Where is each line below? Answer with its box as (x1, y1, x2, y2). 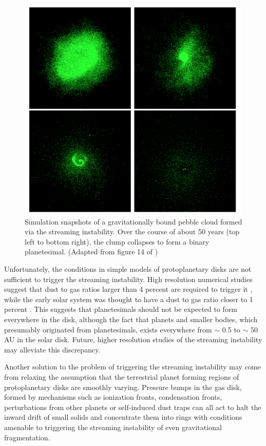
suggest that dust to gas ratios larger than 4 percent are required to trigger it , (4, 284, 253, 294)
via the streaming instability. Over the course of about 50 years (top (25, 226, 240, 237)
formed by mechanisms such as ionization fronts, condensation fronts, (4, 392, 222, 402)
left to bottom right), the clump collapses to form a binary (25, 236, 210, 247)
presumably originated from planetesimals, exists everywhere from (4, 324, 212, 335)
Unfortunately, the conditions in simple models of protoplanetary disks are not (4, 264, 252, 274)
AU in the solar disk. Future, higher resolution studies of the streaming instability (4, 334, 262, 345)
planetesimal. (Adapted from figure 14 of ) (25, 246, 158, 257)
